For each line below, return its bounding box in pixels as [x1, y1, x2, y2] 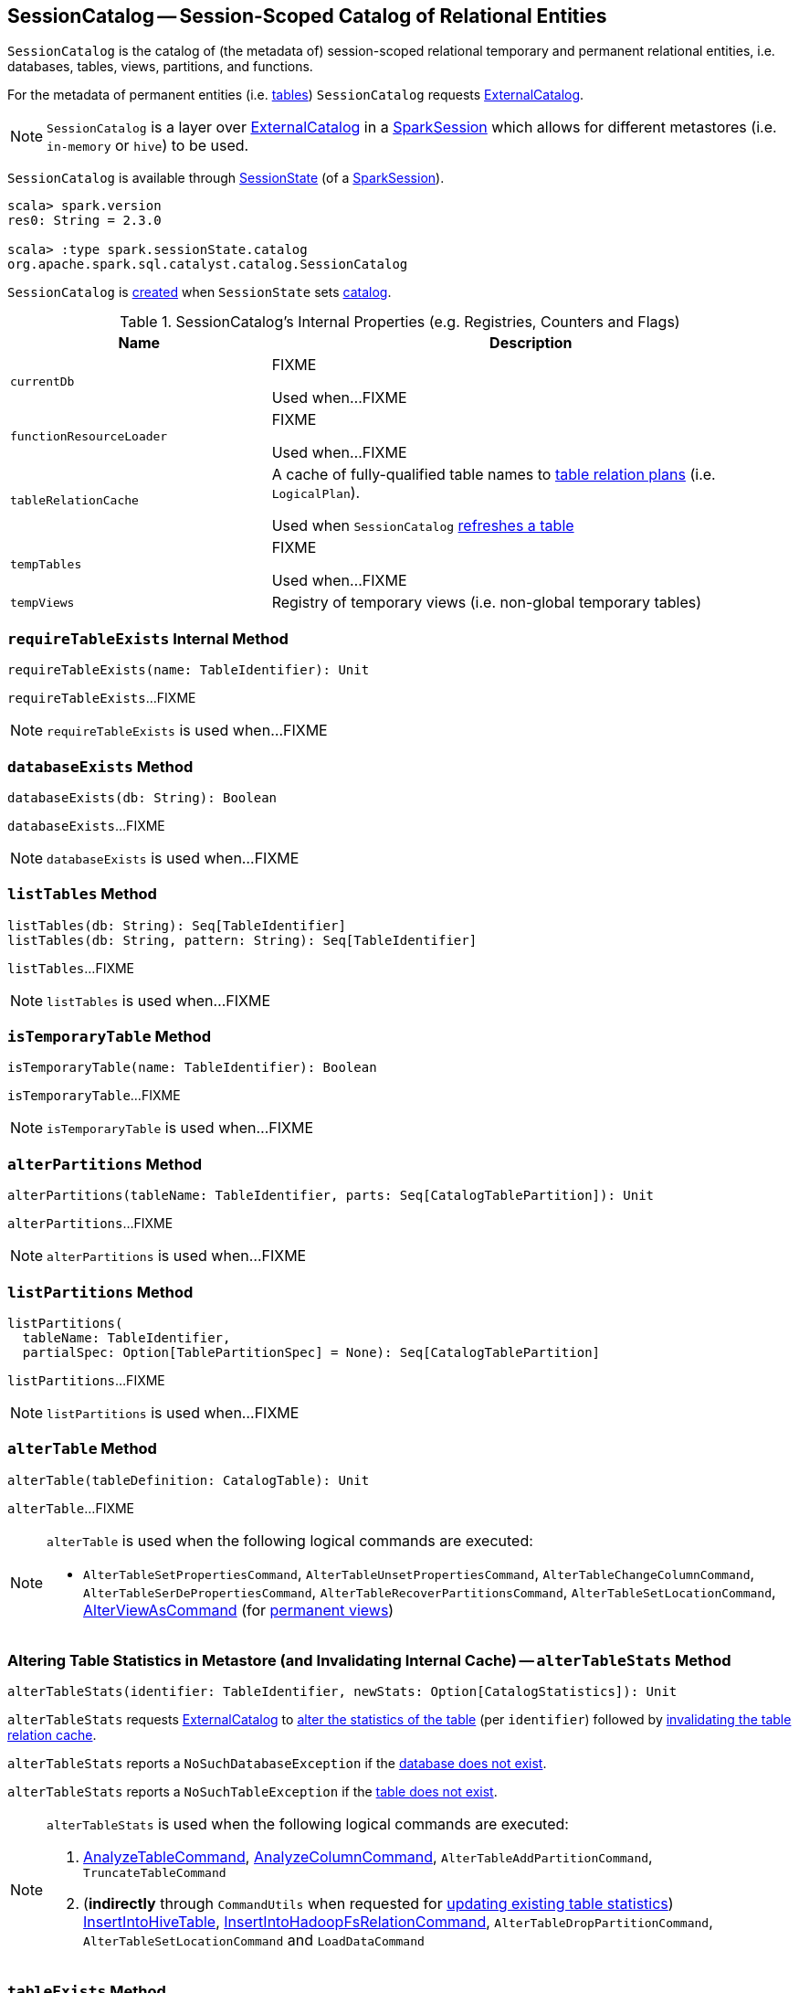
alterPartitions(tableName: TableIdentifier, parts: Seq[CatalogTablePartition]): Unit [7, 1188, 655, 1203]
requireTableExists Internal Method [7, 629, 289, 648]
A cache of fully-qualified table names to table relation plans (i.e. [271, 465, 716, 484]
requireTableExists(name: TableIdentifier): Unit [7, 663, 370, 678]
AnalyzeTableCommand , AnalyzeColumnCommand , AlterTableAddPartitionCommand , [83, 1848, 653, 1867]
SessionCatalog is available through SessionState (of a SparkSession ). [7, 170, 445, 186]
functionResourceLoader [10, 429, 168, 443]
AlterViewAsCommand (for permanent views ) [83, 1600, 394, 1619]
